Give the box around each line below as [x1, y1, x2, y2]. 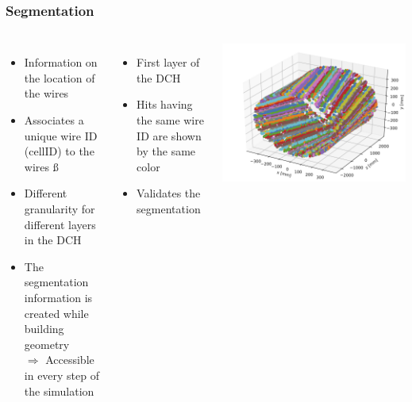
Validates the [137, 185, 201, 201]
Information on [24, 54, 98, 71]
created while [24, 304, 89, 321]
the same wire [137, 112, 204, 128]
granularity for [24, 200, 95, 216]
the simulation [24, 382, 94, 399]
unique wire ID [24, 127, 98, 144]
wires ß [24, 158, 59, 174]
